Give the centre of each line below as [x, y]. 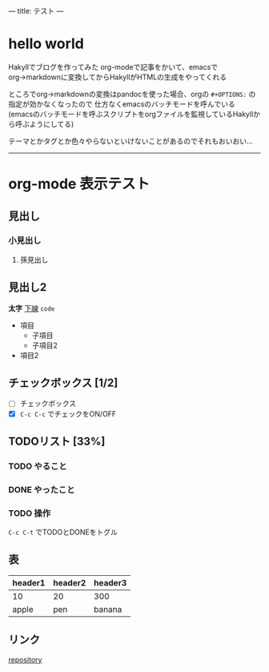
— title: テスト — [36, 11]
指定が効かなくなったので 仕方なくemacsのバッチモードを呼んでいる [122, 104]
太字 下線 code [32, 308]
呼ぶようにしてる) [44, 124]
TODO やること [38, 466]
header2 [70, 582]
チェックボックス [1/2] [63, 383]
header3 [110, 582]
